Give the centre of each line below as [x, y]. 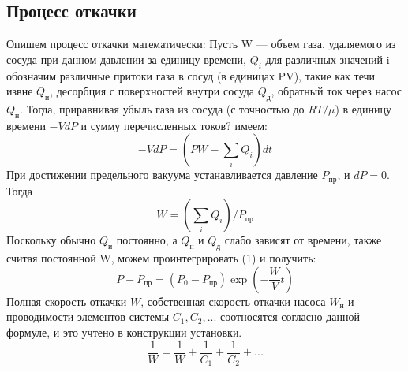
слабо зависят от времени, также [303, 240]
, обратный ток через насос [336, 91]
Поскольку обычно [51, 240]
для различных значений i [328, 59]
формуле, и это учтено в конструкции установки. [124, 332]
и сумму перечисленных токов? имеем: [174, 125]
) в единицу [363, 108]
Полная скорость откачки [67, 301]
